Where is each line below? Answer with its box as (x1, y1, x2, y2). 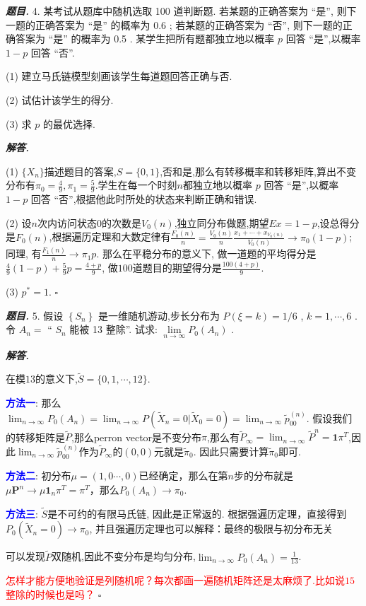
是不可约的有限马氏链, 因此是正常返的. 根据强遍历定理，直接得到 (47, 506, 347, 520)
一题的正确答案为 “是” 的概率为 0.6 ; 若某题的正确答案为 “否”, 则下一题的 (6, 17, 343, 32)
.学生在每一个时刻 (95, 177, 177, 192)
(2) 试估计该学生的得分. (6, 92, 114, 107)
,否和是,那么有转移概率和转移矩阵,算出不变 (160, 163, 356, 178)
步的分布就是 (233, 468, 293, 483)
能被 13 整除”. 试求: (69, 322, 158, 337)
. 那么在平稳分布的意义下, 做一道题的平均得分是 (96, 246, 317, 261)
